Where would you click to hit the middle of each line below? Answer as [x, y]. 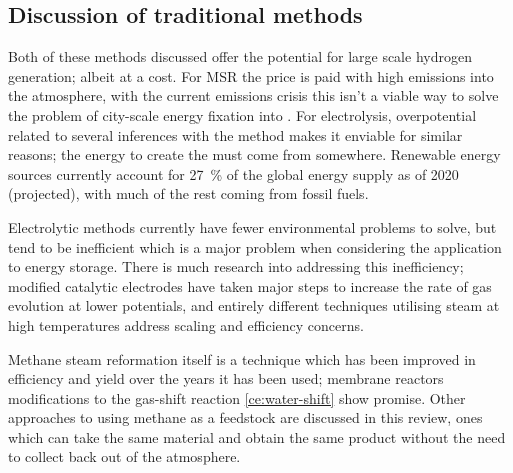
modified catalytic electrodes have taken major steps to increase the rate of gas [250, 285]
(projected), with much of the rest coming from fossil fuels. [188, 193]
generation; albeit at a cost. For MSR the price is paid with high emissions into [251, 75]
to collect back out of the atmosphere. [124, 456]
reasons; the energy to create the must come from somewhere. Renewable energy [254, 154]
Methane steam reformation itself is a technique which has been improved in [242, 358]
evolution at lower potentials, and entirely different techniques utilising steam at [254, 305]
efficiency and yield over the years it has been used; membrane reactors [226, 378]
